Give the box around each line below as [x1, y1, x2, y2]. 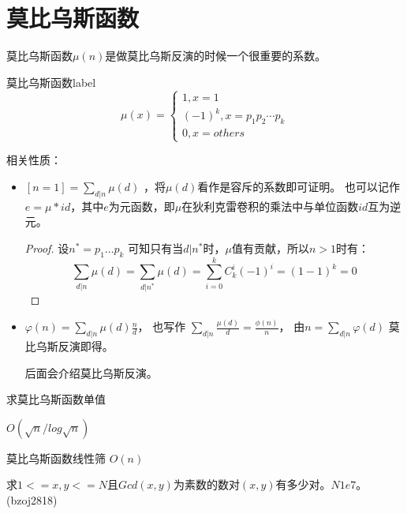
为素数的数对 [173, 476, 240, 493]
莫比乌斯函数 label [6, 73, 96, 90]
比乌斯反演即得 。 [24, 337, 114, 354]
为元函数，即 [108, 197, 175, 214]
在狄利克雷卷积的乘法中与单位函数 [181, 197, 359, 214]
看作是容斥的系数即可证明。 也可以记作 [197, 178, 400, 194]
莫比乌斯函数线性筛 [6, 449, 106, 466]
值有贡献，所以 [231, 239, 309, 256]
